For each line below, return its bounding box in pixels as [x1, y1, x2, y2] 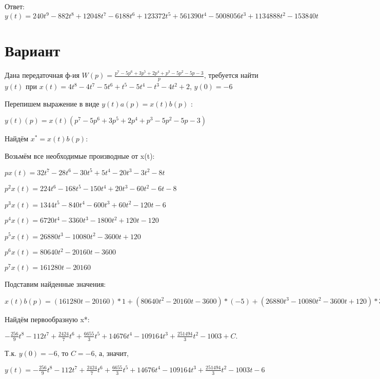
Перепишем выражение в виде [5, 98, 99, 109]
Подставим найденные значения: [5, 279, 106, 289]
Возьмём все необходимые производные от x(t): [5, 150, 155, 161]
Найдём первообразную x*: [5, 313, 90, 324]
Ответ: [5, 1, 25, 11]
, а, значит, [94, 347, 129, 358]
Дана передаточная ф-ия [5, 70, 79, 80]
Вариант [5, 40, 61, 61]
